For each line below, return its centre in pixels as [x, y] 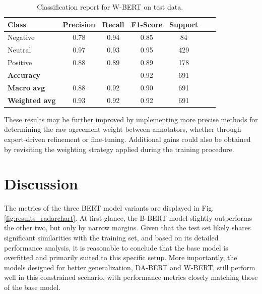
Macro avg [26, 87]
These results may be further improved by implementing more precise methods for [131, 119]
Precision [79, 24]
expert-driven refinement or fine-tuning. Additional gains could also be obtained [127, 139]
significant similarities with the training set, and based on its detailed [111, 238]
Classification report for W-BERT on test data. [110, 7]
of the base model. [32, 287]
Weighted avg [32, 100]
